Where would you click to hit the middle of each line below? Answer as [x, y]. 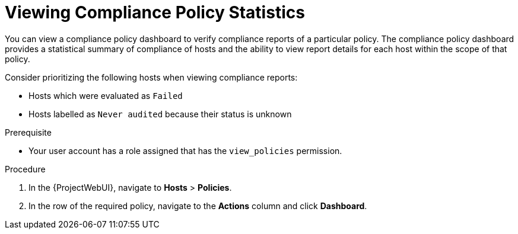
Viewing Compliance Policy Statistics [155, 12]
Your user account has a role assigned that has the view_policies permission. [185, 150]
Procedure [25, 169]
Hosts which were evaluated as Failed [106, 95]
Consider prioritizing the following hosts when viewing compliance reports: [151, 77]
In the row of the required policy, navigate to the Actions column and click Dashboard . [198, 206]
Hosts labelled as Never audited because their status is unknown [160, 114]
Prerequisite [28, 132]
